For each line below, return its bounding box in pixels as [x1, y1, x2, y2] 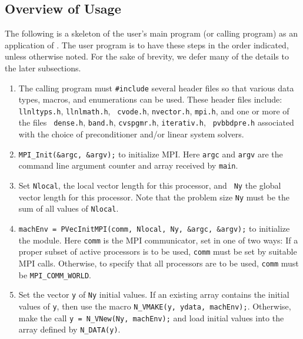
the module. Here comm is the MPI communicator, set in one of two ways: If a [18, 233, 298, 246]
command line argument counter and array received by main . [18, 159, 238, 172]
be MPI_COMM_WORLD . [18, 268, 91, 281]
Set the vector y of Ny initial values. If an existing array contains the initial [18, 288, 289, 301]
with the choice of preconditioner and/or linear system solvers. [18, 128, 244, 140]
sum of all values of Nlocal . [18, 202, 119, 215]
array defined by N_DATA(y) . [18, 323, 121, 335]
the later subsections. [5, 61, 81, 74]
